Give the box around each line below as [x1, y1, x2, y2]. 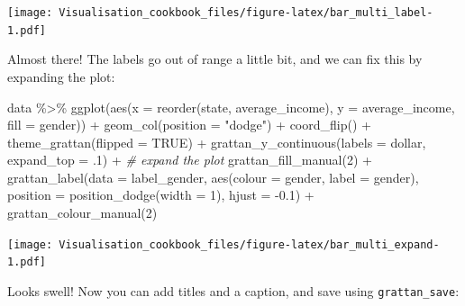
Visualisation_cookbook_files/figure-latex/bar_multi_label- [59, 6, 433, 19]
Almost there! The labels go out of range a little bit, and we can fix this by [7, 49, 423, 68]
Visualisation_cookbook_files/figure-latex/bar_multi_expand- [59, 238, 440, 251]
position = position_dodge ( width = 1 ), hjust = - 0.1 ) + [7, 185, 315, 204]
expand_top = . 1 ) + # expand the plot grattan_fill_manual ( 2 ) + [7, 150, 372, 169]
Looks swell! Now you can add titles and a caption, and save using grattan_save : [7, 281, 460, 300]
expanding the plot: [7, 67, 115, 85]
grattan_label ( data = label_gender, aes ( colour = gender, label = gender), [7, 167, 419, 186]
